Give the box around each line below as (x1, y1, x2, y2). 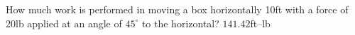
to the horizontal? (141, 15, 219, 30)
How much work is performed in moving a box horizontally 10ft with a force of (6, 2, 349, 16)
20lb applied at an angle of (6, 15, 122, 30)
